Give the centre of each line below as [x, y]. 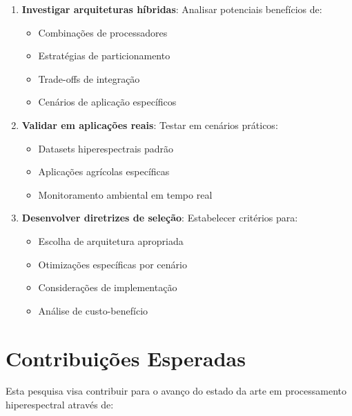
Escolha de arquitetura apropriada [111, 240]
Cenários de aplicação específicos [107, 102]
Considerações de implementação [108, 287]
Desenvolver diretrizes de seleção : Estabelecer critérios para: [160, 218]
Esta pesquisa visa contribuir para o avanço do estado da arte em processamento [176, 391]
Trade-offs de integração [89, 78]
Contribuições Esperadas [126, 358]
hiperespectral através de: [60, 405]
